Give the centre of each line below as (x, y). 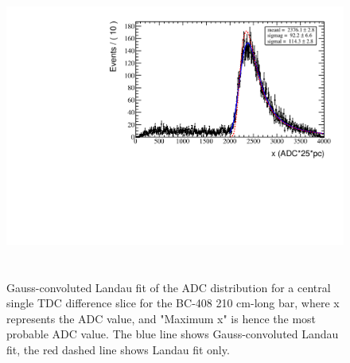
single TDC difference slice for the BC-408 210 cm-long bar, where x (173, 303)
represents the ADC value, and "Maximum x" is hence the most (161, 318)
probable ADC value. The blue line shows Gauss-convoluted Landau (173, 334)
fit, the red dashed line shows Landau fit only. (118, 349)
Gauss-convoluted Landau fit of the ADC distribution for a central (169, 287)
